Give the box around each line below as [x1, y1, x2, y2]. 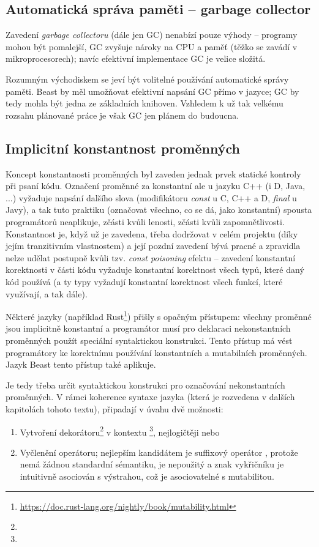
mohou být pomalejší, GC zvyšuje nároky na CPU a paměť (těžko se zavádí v [6, 40, 298, 53]
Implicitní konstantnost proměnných [6, 138, 240, 157]
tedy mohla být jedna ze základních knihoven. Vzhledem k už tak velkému [6, 97, 283, 110]
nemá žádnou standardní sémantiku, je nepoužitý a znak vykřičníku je [20, 458, 284, 471]
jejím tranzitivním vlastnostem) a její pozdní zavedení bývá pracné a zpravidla [6, 239, 301, 252]
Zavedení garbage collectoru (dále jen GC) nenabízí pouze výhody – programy [6, 28, 298, 41]
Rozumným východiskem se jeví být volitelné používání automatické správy [6, 72, 289, 85]
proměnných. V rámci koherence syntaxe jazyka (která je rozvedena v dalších [6, 390, 295, 403]
